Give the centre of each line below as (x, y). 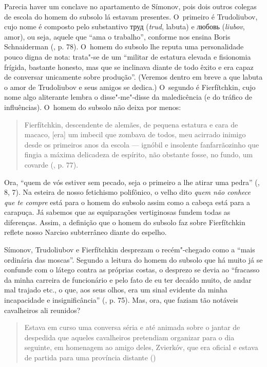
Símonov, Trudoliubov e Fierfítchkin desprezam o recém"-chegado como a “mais (130, 250)
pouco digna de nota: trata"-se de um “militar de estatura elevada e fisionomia (128, 56)
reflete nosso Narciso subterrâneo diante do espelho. (85, 232)
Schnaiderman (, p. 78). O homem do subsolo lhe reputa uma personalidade (124, 47)
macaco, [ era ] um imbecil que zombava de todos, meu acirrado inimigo (135, 134)
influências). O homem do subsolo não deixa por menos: (93, 107)
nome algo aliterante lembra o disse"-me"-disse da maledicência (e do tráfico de (128, 97)
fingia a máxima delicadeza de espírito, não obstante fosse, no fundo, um (139, 154)
